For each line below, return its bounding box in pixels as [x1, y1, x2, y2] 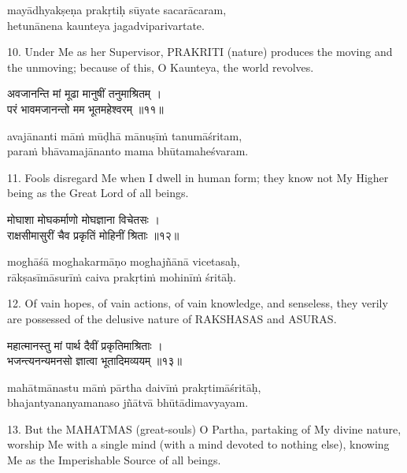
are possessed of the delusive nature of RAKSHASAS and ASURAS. [7, 310, 337, 326]
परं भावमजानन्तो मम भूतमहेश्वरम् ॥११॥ [7, 100, 164, 117]
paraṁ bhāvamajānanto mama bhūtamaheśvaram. [7, 143, 249, 159]
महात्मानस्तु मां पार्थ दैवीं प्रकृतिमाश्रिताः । [7, 337, 163, 353]
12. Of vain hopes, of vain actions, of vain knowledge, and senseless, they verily [7, 295, 388, 311]
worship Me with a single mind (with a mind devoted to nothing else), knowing [7, 436, 390, 453]
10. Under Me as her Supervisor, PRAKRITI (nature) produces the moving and [7, 43, 393, 60]
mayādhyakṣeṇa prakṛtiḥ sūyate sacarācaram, [7, 2, 227, 17]
